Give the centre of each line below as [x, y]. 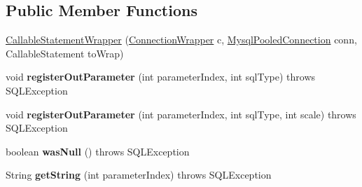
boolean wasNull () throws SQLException [98, 151]
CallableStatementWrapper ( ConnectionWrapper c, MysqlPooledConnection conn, [181, 40]
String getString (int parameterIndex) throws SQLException [139, 175]
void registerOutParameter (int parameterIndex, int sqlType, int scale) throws [181, 114]
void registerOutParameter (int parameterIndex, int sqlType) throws [161, 77]
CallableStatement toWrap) [65, 53]
